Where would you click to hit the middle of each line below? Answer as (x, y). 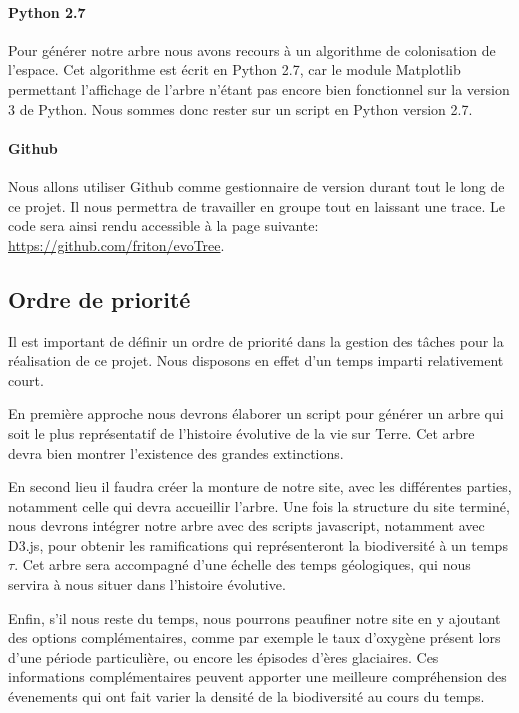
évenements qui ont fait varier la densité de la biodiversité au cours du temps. (246, 696)
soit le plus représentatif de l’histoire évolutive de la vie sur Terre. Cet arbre (241, 432)
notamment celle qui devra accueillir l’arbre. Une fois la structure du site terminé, (259, 505)
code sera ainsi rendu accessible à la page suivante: (163, 225)
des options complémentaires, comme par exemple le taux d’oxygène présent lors (254, 637)
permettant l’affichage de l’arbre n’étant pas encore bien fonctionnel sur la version (259, 88)
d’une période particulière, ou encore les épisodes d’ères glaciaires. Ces (223, 656)
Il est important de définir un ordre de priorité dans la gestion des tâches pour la (256, 340)
